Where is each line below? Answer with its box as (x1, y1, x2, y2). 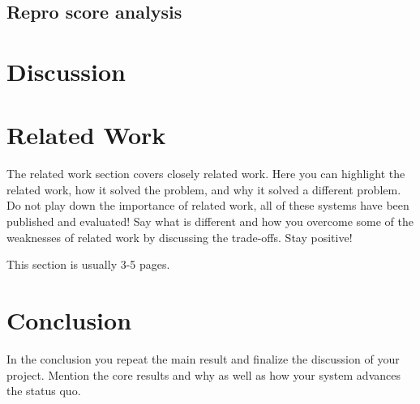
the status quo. (6, 382, 81, 399)
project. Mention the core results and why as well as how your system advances (6, 366, 401, 383)
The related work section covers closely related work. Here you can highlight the (6, 165, 405, 182)
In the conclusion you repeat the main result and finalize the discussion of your (6, 350, 400, 367)
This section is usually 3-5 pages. (6, 256, 170, 273)
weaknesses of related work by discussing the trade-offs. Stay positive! (6, 228, 353, 245)
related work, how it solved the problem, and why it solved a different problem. (6, 181, 401, 198)
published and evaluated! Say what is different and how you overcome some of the (6, 213, 414, 230)
